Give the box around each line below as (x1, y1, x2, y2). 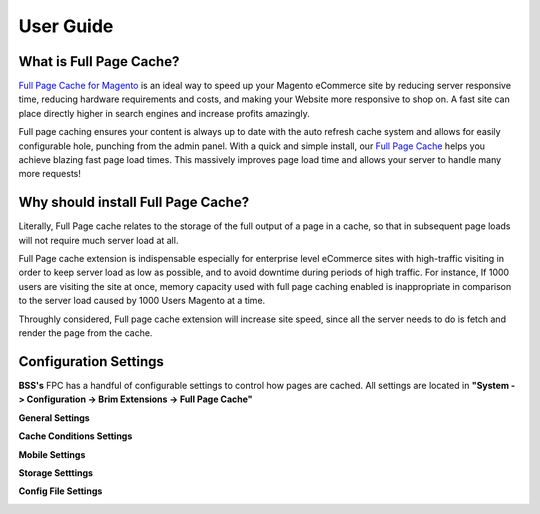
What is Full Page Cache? (18, 53, 180, 70)
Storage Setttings (18, 466, 94, 479)
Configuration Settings (18, 353, 165, 370)
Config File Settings (18, 485, 103, 497)
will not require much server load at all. (18, 234, 179, 246)
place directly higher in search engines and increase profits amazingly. (18, 107, 310, 119)
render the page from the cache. (18, 327, 153, 339)
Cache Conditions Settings (18, 430, 133, 442)
